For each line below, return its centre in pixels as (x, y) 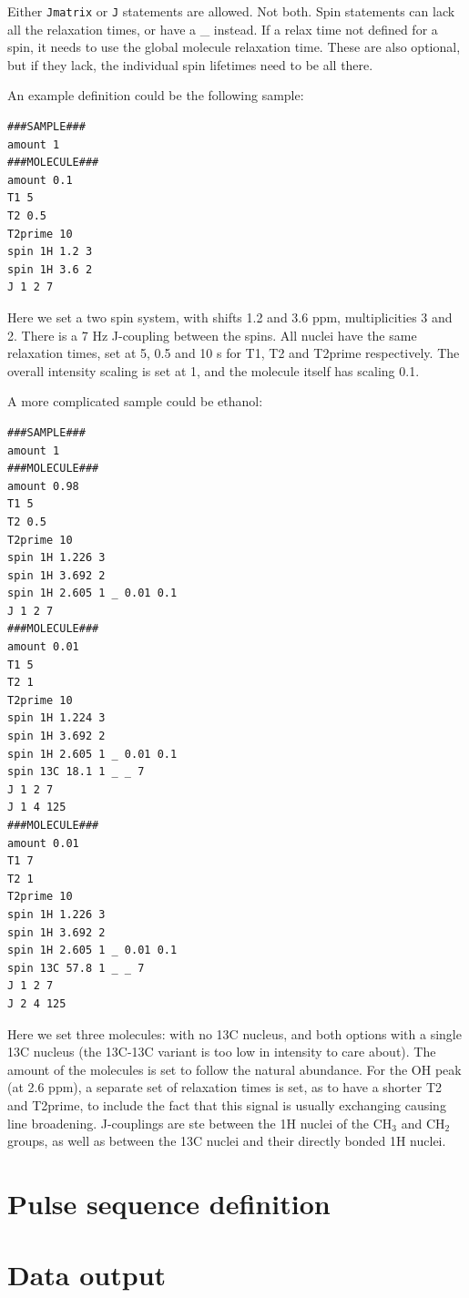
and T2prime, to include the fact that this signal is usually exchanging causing (227, 1104)
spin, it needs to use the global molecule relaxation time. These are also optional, (234, 47)
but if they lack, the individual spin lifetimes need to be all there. (190, 64)
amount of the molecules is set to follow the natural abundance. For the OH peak (234, 1069)
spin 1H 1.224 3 (56, 718)
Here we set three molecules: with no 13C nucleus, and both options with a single (234, 1033)
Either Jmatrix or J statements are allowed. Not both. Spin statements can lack (231, 11)
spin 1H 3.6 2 (50, 269)
